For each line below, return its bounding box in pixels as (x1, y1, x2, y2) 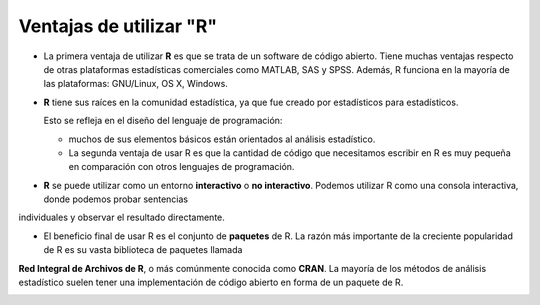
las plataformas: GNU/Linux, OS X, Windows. (43, 78, 229, 90)
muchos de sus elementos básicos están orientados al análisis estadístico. (68, 133, 376, 145)
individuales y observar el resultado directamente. (18, 211, 225, 224)
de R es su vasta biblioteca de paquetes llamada (43, 244, 243, 256)
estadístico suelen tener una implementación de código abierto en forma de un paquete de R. (18, 276, 404, 289)
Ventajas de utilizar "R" (18, 15, 218, 37)
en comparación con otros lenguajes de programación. (68, 161, 295, 173)
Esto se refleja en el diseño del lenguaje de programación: (43, 115, 283, 127)
